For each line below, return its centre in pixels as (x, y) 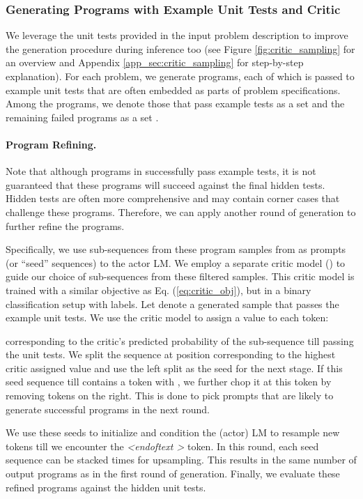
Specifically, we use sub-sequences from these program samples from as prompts (176, 249)
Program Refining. (51, 144)
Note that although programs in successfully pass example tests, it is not (161, 171)
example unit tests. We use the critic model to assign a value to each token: (167, 317)
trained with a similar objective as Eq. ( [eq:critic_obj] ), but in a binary (159, 290)
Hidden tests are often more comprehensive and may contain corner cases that (173, 198)
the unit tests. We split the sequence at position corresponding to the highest (171, 354)
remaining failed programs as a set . (82, 117)
